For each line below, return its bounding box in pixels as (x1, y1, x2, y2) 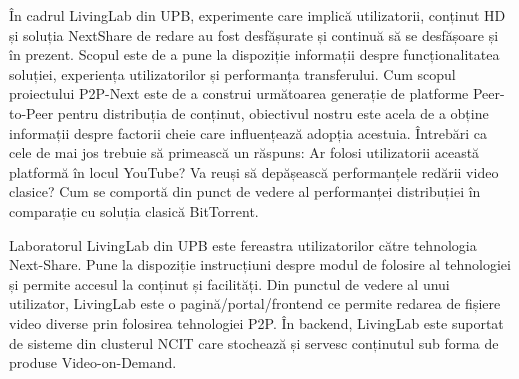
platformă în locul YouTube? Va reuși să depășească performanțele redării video (9, 161, 499, 182)
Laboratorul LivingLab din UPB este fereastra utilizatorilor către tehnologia (9, 234, 477, 255)
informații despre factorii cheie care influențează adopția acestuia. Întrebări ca (9, 122, 487, 143)
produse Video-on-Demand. (9, 352, 177, 373)
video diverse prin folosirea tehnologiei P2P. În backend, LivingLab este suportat (9, 312, 504, 333)
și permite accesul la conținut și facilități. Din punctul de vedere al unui (9, 273, 450, 294)
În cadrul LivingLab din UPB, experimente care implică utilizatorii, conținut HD (9, 5, 506, 25)
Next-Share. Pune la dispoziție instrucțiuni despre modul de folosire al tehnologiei (9, 254, 511, 275)
